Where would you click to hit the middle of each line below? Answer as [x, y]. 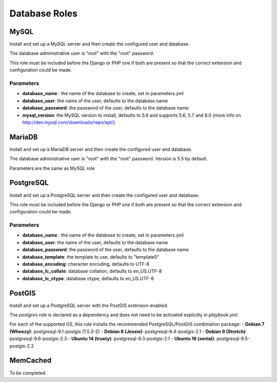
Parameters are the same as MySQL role [52, 168]
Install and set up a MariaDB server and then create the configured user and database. [101, 149]
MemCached [31, 361]
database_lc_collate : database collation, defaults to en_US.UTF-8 [92, 271]
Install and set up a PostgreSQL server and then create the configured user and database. [104, 195]
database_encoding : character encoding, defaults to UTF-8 [86, 264]
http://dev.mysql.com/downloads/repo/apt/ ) [69, 122]
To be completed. [28, 373]
